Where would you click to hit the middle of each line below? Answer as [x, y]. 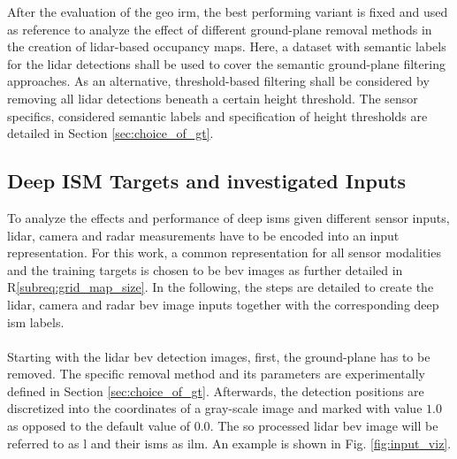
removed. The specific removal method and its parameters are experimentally [216, 374]
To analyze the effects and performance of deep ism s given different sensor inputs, [228, 217]
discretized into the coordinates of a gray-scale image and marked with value [215, 408]
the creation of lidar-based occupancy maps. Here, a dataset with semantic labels [227, 46]
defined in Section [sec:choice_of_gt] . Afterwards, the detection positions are [216, 390]
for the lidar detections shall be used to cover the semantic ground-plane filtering [226, 63]
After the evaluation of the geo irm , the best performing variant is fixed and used [228, 11]
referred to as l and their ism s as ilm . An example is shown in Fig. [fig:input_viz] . [229, 443]
